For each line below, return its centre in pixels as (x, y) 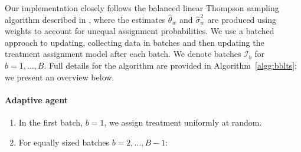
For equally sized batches (64, 142)
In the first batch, (51, 122)
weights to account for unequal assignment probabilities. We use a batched (140, 31)
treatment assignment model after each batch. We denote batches (123, 54)
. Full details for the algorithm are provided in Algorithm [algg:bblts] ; (170, 65)
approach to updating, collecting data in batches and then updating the (135, 42)
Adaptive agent (36, 99)
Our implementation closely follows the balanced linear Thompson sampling (142, 8)
